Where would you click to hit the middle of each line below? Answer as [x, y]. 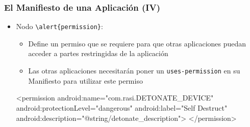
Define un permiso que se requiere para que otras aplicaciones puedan [137, 43]
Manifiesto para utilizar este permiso [85, 80]
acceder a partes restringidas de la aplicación [98, 53]
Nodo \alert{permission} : [59, 26]
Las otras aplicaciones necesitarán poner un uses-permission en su [134, 71]
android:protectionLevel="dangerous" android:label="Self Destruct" [122, 107]
